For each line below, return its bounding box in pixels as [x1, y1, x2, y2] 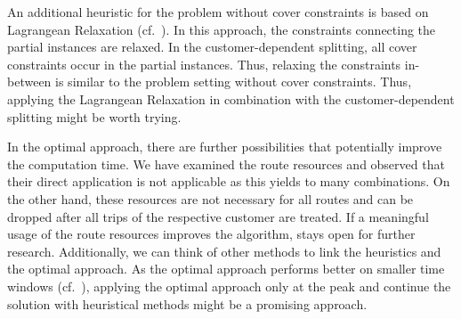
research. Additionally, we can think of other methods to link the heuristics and [7, 241, 441, 260]
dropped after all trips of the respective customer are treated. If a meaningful [7, 207, 429, 225]
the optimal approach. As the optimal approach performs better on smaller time [7, 259, 445, 278]
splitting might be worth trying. [7, 107, 182, 126]
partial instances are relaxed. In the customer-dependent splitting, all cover [7, 37, 417, 56]
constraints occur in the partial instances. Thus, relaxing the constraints [7, 54, 401, 73]
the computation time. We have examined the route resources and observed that [7, 154, 445, 173]
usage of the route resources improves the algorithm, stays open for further [7, 225, 416, 243]
